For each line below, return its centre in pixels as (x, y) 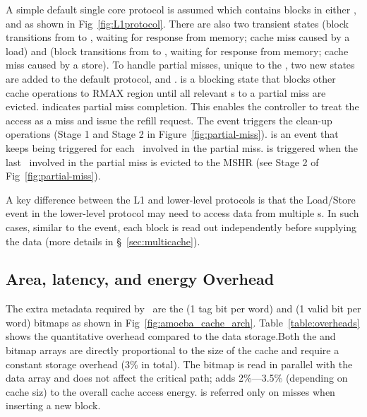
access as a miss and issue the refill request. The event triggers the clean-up (169, 120)
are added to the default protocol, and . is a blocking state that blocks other (171, 78)
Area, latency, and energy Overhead (140, 279)
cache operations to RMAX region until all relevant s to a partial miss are (166, 92)
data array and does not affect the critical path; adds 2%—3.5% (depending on (177, 378)
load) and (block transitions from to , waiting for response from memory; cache (177, 51)
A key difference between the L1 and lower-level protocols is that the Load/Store (181, 199)
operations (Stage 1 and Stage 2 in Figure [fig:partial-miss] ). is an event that (172, 134)
